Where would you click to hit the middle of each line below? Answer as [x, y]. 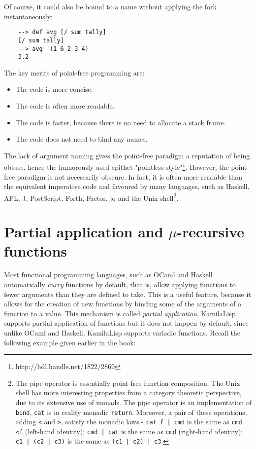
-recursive [211, 232]
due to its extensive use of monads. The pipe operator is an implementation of [134, 402]
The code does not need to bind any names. [81, 139]
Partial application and [84, 232]
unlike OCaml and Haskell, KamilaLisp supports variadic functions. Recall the [122, 332]
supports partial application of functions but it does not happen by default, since [126, 323]
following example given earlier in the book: [70, 342]
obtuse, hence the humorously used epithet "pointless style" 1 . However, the [116, 166]
